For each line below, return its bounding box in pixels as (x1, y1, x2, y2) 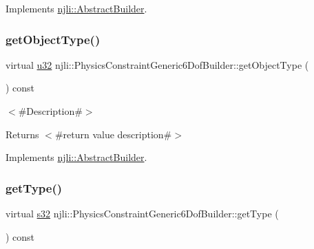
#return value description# (54, 127, 172, 141)
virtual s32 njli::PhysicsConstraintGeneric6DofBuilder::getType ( (6, 206, 279, 220)
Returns (6, 127, 39, 141)
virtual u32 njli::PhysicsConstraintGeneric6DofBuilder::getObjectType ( (6, 57, 309, 72)
